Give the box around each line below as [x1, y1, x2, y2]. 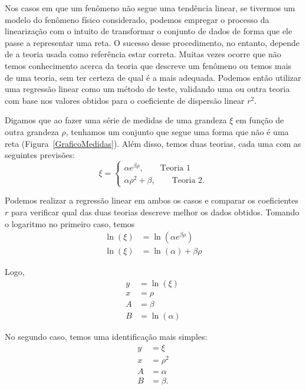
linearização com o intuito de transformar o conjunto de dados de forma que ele [5, 25, 292, 37]
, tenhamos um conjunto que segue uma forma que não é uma [65, 125, 289, 137]
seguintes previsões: [5, 149, 75, 161]
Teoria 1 [160, 164, 190, 173]
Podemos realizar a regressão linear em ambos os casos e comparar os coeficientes [5, 194, 299, 207]
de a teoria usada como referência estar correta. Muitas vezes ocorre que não [5, 48, 281, 60]
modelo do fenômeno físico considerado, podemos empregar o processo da [5, 13, 269, 25]
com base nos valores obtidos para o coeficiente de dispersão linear [5, 94, 245, 106]
